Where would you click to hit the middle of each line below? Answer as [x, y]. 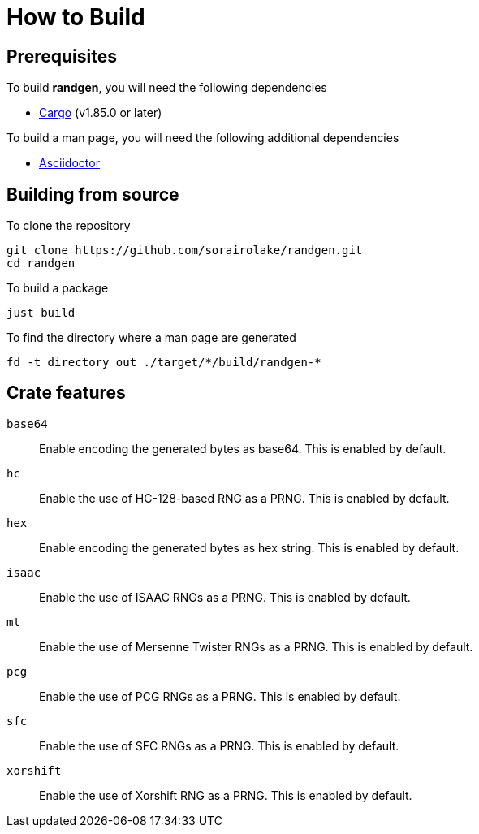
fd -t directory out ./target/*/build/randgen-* [164, 363]
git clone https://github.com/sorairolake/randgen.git [185, 251]
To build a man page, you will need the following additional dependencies [203, 138]
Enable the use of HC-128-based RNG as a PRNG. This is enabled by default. [244, 498]
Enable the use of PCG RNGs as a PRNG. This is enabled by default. [220, 696]
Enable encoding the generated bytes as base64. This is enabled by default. [243, 448]
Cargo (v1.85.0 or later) [101, 113]
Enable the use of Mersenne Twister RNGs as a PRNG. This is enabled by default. [256, 646]
